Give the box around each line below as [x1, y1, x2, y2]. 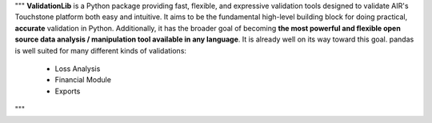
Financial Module [54, 75, 112, 85]
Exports [54, 86, 81, 96]
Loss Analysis [54, 64, 101, 73]
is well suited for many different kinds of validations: [14, 46, 187, 55]
